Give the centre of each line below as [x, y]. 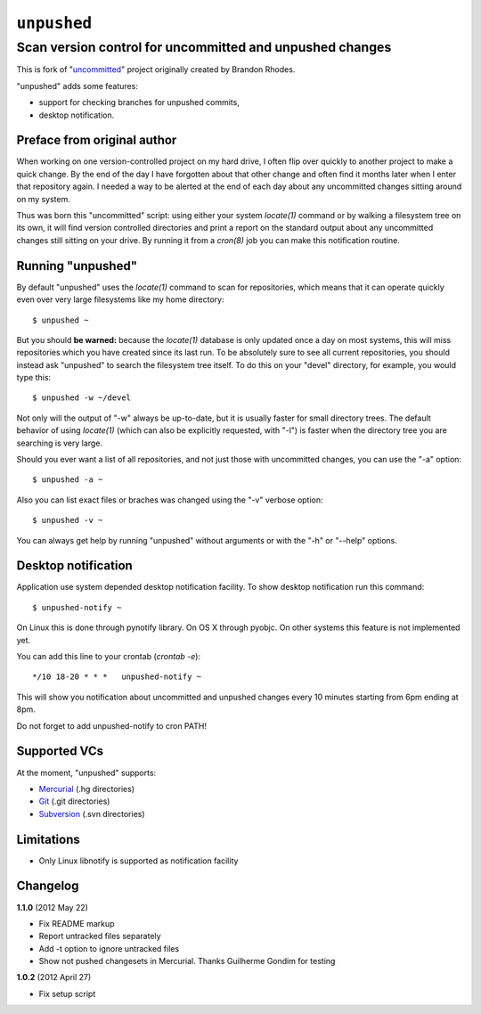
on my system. [44, 199]
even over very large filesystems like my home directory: [120, 299]
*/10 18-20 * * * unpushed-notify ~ [117, 677]
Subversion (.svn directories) [92, 814]
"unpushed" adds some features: [77, 86]
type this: [34, 378]
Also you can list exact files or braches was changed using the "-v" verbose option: [170, 500]
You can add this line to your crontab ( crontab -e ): [108, 657]
